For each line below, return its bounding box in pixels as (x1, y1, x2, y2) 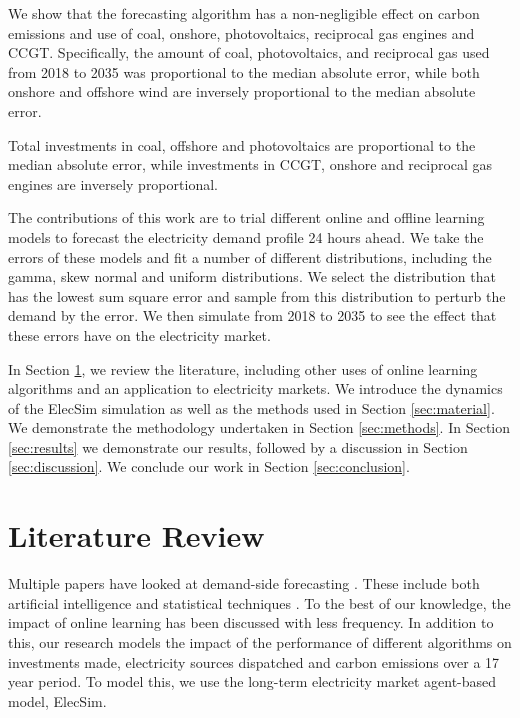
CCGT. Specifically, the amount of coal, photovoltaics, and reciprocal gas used (8, 42, 490, 63)
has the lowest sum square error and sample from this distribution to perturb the (8, 285, 506, 306)
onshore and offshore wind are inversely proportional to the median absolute (8, 81, 476, 102)
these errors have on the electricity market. (8, 324, 271, 345)
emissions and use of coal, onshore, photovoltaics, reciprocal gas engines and (8, 22, 475, 43)
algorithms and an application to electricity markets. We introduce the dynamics (8, 378, 503, 399)
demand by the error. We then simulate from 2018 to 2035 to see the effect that (8, 305, 497, 326)
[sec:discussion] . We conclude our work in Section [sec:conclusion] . (8, 456, 410, 477)
